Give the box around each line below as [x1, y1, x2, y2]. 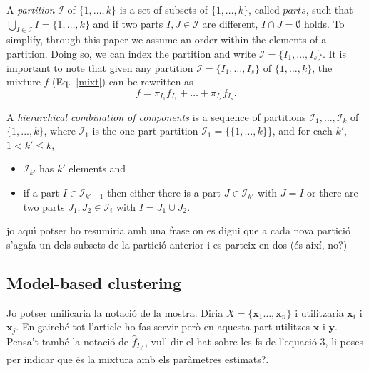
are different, [202, 16, 258, 31]
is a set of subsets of [119, 2, 208, 16]
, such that [305, 2, 353, 16]
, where [44, 123, 76, 138]
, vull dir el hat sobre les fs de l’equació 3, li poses [144, 333, 364, 348]
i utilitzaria [295, 305, 344, 320]
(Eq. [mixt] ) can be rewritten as [52, 74, 193, 89]
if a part [23, 185, 60, 199]
